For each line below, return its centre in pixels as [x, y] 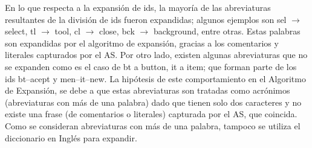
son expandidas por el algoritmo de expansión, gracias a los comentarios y [142, 43]
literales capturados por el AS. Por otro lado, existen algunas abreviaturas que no [156, 55]
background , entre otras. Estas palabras [227, 31]
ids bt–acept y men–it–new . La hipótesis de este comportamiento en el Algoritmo [155, 78]
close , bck [117, 31]
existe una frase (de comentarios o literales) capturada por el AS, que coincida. [151, 114]
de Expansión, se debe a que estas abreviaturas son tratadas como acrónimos [148, 90]
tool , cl [67, 31]
